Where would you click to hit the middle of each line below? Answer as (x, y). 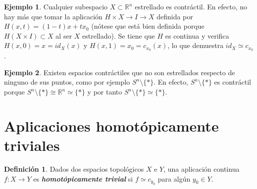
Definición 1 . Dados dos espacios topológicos (74, 168)
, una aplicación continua (202, 168)
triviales (32, 145)
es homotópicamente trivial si (83, 178)
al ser (64, 35)
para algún (174, 178)
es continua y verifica (197, 35)
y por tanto (105, 92)
